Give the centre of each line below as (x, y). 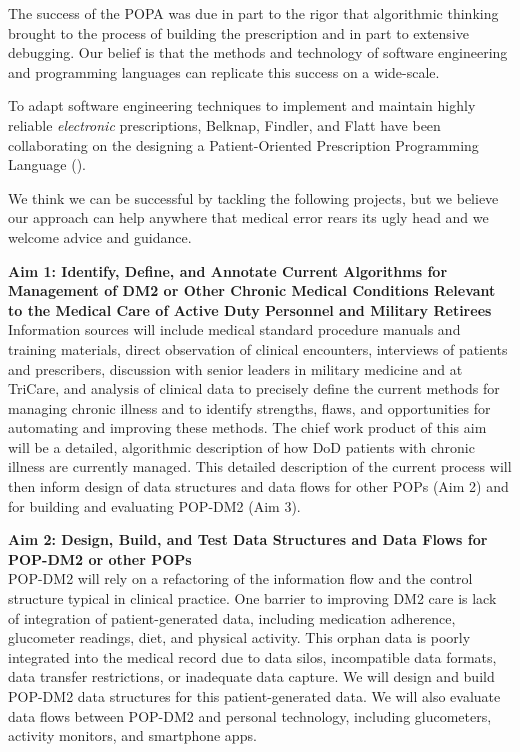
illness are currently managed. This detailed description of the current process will (260, 466)
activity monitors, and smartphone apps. (132, 735)
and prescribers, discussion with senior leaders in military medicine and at (235, 368)
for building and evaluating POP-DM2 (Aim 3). (154, 505)
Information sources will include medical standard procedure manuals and (234, 329)
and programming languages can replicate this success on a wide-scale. (224, 71)
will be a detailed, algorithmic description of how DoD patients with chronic (241, 446)
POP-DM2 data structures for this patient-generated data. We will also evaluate (254, 696)
